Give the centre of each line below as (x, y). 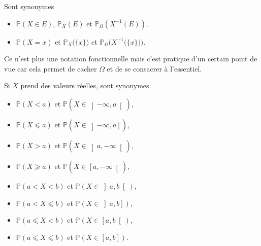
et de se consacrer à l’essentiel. (154, 68)
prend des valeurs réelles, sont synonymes (85, 85)
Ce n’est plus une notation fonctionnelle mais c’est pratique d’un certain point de (131, 59)
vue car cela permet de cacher (51, 68)
